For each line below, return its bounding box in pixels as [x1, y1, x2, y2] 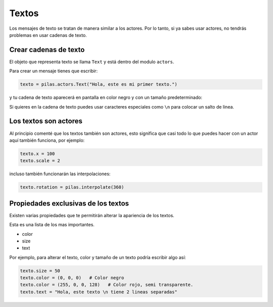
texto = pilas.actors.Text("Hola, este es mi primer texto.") [20, 81, 177, 87]
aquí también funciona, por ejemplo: [9, 137, 85, 143]
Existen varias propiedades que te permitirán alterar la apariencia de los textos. [9, 212, 174, 218]
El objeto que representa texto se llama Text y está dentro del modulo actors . [9, 59, 174, 65]
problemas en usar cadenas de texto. [9, 32, 87, 38]
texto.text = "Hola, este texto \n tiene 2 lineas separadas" [20, 289, 177, 295]
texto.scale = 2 [20, 158, 61, 164]
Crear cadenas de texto [9, 45, 85, 54]
